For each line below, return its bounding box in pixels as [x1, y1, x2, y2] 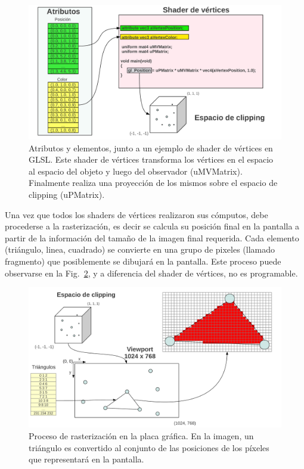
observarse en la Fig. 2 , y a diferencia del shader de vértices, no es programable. [5, 266, 298, 279]
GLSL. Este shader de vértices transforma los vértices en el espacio [29, 153, 274, 166]
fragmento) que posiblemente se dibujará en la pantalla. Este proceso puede [5, 255, 281, 268]
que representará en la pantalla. [29, 453, 144, 465]
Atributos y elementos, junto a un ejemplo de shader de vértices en [29, 141, 273, 154]
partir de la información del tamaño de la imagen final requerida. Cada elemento [5, 231, 299, 244]
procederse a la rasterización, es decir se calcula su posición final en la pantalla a [5, 220, 300, 232]
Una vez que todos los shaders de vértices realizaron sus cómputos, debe [5, 208, 268, 220]
